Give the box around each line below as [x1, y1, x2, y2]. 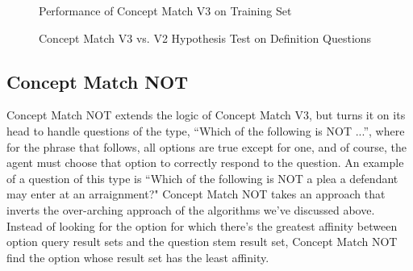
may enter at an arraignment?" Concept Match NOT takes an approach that [6, 186, 386, 202]
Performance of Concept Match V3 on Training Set [39, 2, 292, 19]
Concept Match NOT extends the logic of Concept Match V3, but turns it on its [6, 106, 406, 123]
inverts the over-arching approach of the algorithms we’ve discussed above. [6, 201, 375, 218]
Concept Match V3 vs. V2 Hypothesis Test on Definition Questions [39, 29, 372, 46]
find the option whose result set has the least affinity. [6, 248, 269, 265]
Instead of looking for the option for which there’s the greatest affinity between [6, 217, 398, 234]
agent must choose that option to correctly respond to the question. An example [6, 154, 404, 171]
